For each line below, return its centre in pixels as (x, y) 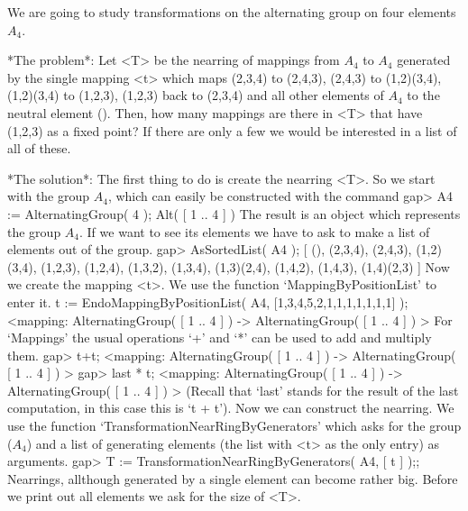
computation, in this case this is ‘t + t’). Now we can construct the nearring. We (231, 408)
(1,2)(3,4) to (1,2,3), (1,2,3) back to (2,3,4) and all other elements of (196, 95)
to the (423, 95)
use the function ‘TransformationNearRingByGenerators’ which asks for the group (234, 426)
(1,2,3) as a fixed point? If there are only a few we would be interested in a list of (232, 130)
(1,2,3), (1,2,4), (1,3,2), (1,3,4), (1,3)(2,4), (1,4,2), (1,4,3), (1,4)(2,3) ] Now (245, 266)
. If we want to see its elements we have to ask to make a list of (255, 231)
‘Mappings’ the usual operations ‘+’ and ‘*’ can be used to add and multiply (220, 338)
